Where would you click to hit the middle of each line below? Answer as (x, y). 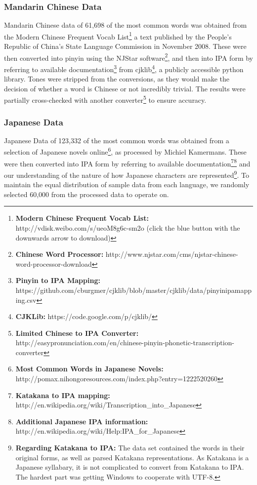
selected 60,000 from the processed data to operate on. (86, 194)
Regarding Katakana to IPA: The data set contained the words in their (130, 448)
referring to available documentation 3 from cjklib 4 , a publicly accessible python (124, 68)
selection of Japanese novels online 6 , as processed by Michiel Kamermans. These (125, 151)
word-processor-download (54, 263)
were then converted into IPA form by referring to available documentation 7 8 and (127, 162)
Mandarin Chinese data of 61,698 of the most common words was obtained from (126, 25)
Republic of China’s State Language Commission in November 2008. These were (125, 46)
